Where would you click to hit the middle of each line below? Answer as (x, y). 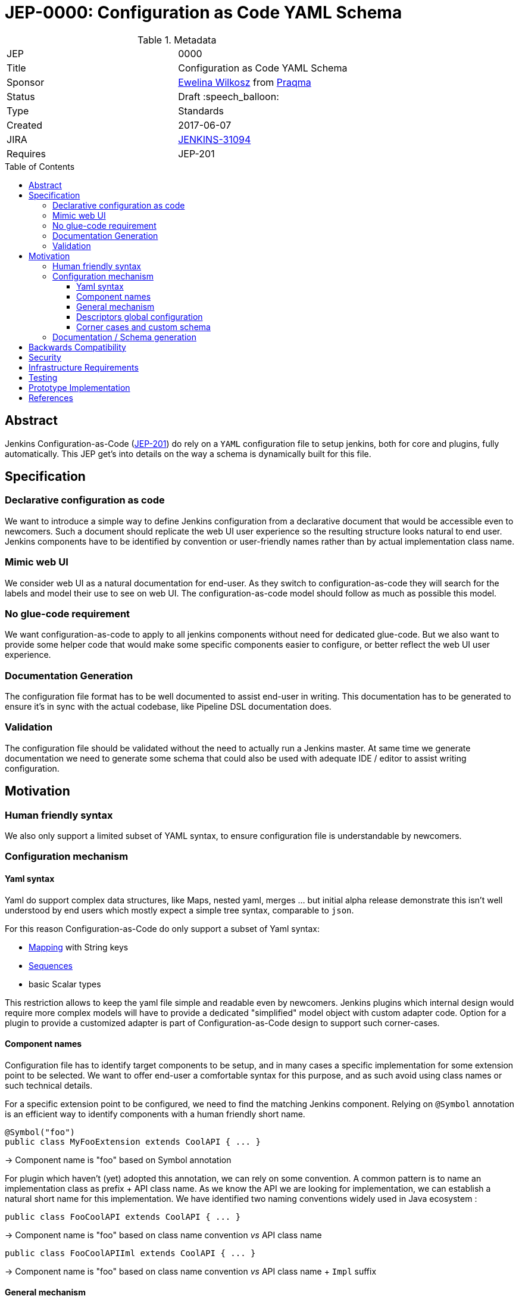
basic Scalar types (65, 984)
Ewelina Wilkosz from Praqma (245, 82)
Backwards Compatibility (77, 347)
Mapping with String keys (79, 947)
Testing (43, 377)
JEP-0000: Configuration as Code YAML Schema (204, 13)
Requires (26, 153)
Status (21, 96)
